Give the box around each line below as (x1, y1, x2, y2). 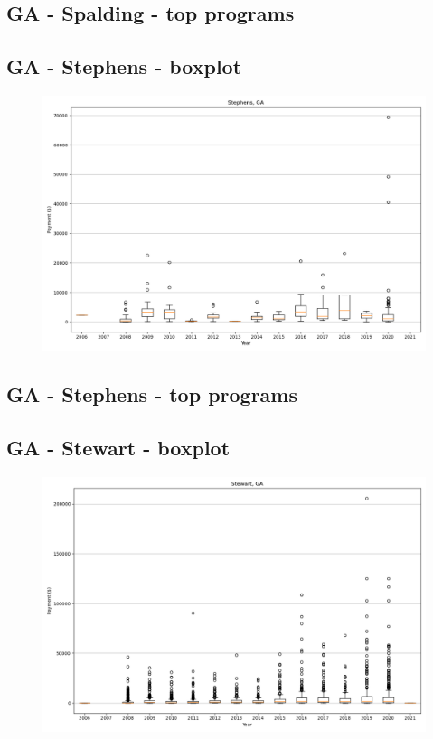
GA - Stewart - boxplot (6, 434, 231, 462)
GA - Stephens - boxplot (6, 52, 242, 80)
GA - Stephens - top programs (6, 380, 298, 408)
